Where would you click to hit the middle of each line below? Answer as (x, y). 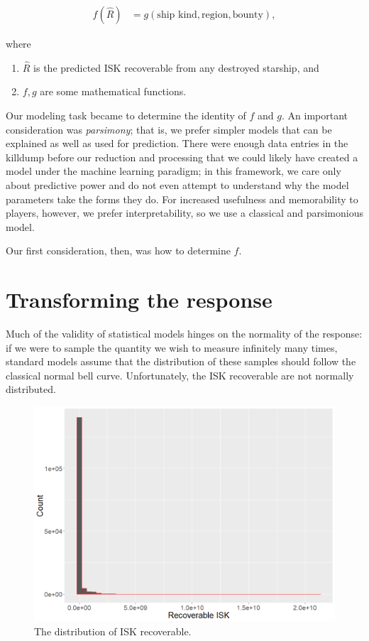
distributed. (31, 389)
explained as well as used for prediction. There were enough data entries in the (177, 143)
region (215, 15)
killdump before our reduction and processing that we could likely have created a (182, 157)
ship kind (177, 15)
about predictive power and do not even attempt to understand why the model (177, 185)
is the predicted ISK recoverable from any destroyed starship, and (176, 67)
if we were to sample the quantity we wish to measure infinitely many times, (172, 347)
